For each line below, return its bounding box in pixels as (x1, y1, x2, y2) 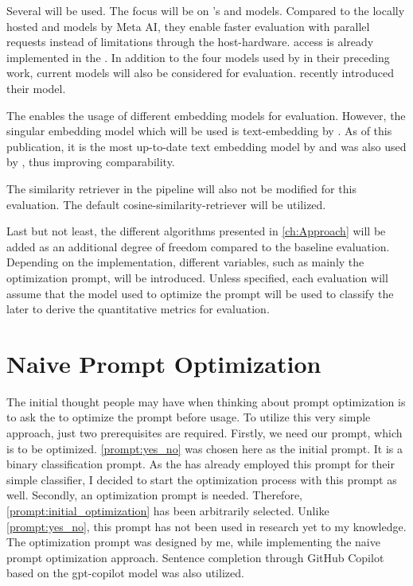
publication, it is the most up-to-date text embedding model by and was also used (6, 138, 407, 154)
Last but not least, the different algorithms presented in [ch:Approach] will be (6, 223, 386, 239)
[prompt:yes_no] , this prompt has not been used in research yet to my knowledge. (6, 518, 407, 534)
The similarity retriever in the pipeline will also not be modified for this (6, 180, 357, 196)
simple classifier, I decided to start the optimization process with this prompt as (6, 471, 397, 487)
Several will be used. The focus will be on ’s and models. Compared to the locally (6, 2, 405, 18)
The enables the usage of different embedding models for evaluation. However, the (6, 107, 406, 123)
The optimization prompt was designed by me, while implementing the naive (6, 534, 380, 550)
